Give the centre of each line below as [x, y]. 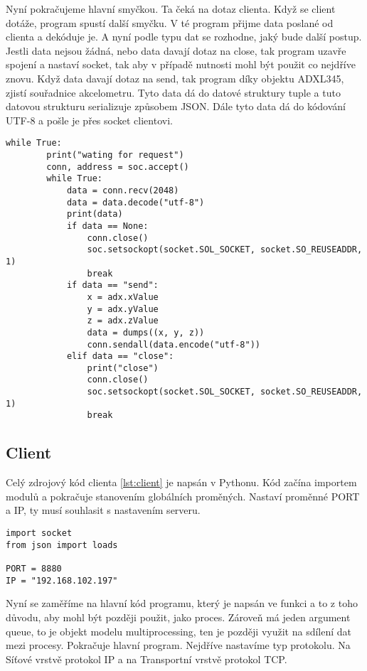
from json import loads [62, 545]
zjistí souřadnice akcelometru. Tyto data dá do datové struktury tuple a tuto [173, 92]
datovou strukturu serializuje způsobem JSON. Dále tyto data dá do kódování [176, 106]
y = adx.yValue [123, 309]
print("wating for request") [115, 155]
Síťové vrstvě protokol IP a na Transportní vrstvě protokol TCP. [147, 659]
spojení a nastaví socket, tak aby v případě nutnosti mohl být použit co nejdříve [181, 64]
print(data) [95, 214]
